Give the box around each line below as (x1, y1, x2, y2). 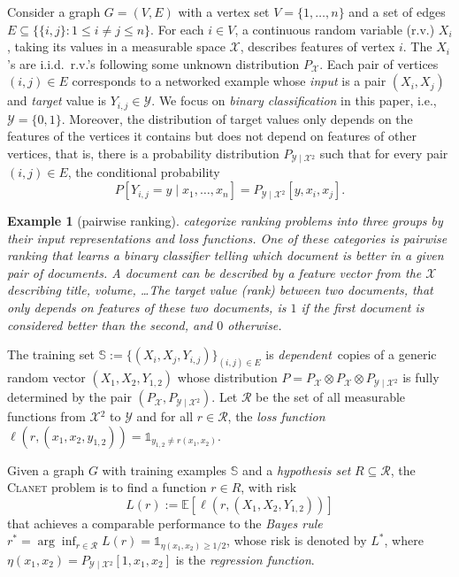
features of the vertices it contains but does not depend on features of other (7, 127, 417, 145)
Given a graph (7, 460, 85, 479)
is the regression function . (175, 550, 315, 568)
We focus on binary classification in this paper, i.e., (158, 91, 437, 110)
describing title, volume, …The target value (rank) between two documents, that (7, 281, 433, 299)
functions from (7, 407, 86, 426)
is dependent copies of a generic (265, 345, 437, 364)
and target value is (7, 91, 106, 110)
